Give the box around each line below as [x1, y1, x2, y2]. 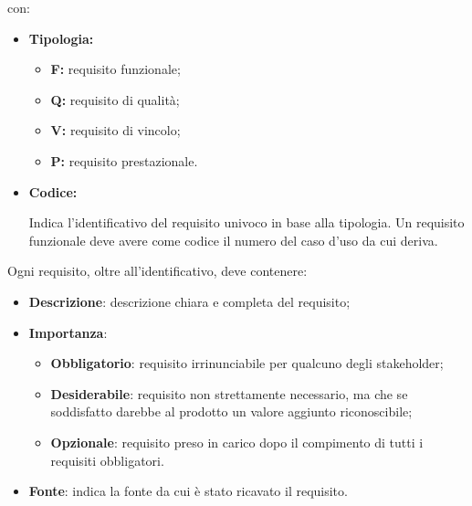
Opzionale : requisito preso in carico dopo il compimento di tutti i [50, 432, 424, 451]
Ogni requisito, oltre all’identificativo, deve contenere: [7, 261, 308, 280]
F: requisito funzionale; [50, 59, 181, 79]
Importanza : [28, 322, 108, 342]
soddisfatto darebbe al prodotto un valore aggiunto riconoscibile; [50, 402, 413, 421]
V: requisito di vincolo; [50, 121, 181, 140]
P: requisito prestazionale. [50, 151, 198, 170]
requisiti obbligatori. [50, 450, 164, 469]
